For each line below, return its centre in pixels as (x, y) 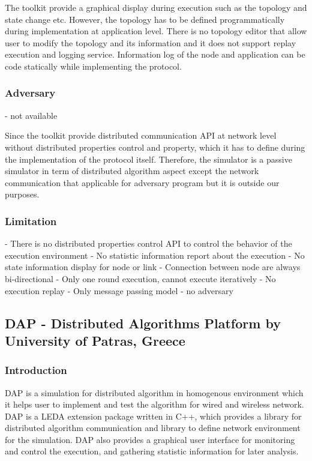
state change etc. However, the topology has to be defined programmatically (145, 19)
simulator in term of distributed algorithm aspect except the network (132, 171)
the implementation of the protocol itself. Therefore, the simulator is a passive (148, 159)
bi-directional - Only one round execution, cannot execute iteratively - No (140, 278)
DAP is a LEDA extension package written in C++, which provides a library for (153, 416)
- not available (31, 115)
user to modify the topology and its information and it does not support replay (151, 42)
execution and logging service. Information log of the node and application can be (155, 54)
